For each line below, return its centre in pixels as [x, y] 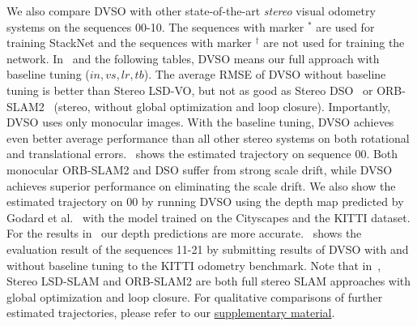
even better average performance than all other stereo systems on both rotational [208, 137]
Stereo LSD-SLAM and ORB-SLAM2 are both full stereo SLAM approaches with [209, 281]
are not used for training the [334, 43]
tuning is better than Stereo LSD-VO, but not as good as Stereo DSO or [190, 90]
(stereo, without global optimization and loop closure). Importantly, [222, 106]
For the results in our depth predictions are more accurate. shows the [184, 233]
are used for [345, 26]
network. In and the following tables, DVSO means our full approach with [193, 58]
